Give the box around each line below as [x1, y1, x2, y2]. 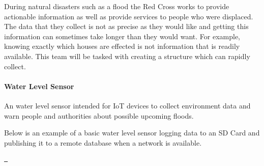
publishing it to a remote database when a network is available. [4, 137, 202, 148]
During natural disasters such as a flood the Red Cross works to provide [4, 1, 229, 11]
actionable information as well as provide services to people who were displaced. [4, 11, 253, 21]
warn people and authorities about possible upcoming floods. [4, 110, 194, 121]
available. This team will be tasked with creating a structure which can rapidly [4, 50, 250, 61]
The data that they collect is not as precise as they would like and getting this [4, 21, 249, 32]
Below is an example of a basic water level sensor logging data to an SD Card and [4, 127, 260, 138]
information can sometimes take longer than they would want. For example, [4, 31, 241, 41]
